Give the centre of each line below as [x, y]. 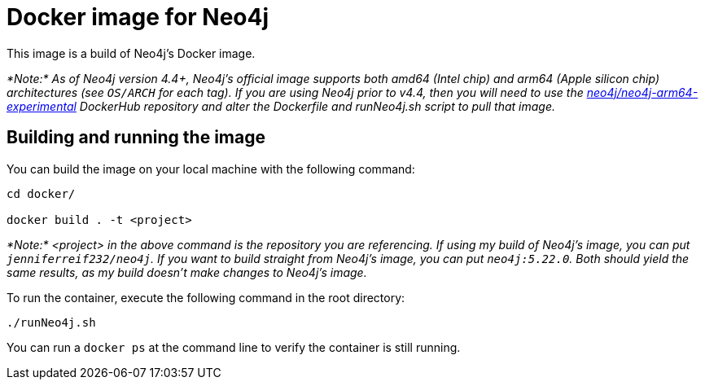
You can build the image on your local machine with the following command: [211, 169]
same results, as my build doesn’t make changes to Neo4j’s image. [187, 272]
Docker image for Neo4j [138, 17]
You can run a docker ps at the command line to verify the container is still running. [234, 347]
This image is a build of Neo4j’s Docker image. [131, 53]
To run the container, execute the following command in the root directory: [206, 297]
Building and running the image [136, 138]
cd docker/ [41, 193]
